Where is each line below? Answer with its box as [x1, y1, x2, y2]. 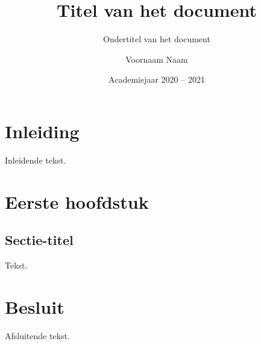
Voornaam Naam [125, 53, 188, 65]
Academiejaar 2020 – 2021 [108, 73, 205, 86]
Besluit [5, 294, 64, 319]
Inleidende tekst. [5, 153, 66, 166]
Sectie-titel [5, 231, 74, 249]
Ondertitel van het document [103, 33, 210, 45]
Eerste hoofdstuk [5, 189, 149, 214]
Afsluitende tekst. [5, 329, 70, 342]
